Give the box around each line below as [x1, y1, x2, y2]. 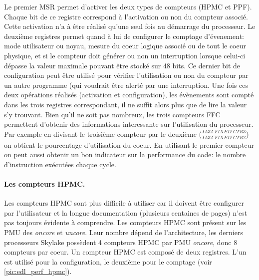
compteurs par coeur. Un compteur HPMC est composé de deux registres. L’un [4, 247, 247, 257]
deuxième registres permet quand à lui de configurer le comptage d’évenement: [4, 30, 244, 41]
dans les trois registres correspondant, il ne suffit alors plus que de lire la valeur [4, 99, 247, 109]
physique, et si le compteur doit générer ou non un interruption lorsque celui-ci [4, 50, 246, 60]
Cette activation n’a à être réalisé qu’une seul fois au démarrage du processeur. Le [4, 21, 256, 31]
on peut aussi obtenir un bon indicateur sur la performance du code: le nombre [4, 149, 246, 160]
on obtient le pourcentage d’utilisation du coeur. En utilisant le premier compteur [4, 139, 255, 150]
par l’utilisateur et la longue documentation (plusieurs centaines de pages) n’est [4, 207, 248, 218]
